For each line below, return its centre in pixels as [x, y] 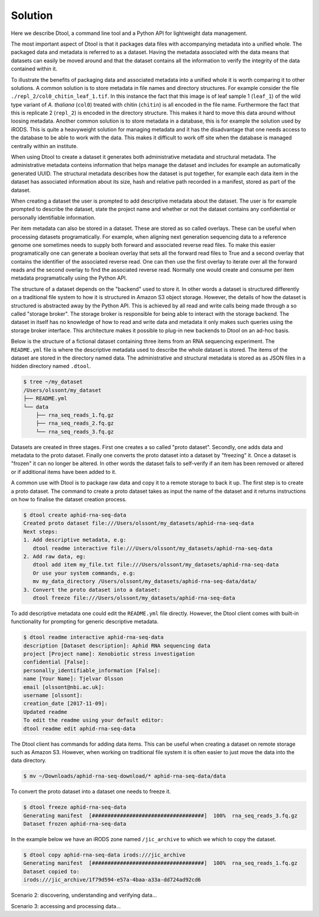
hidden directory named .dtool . [51, 366]
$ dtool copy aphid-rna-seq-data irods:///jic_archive [104, 855]
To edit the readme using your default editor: [93, 720]
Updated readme [45, 712]
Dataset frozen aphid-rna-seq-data [75, 824]
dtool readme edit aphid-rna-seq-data [79, 728]
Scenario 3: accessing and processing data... [66, 906]
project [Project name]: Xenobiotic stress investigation [109, 654]
